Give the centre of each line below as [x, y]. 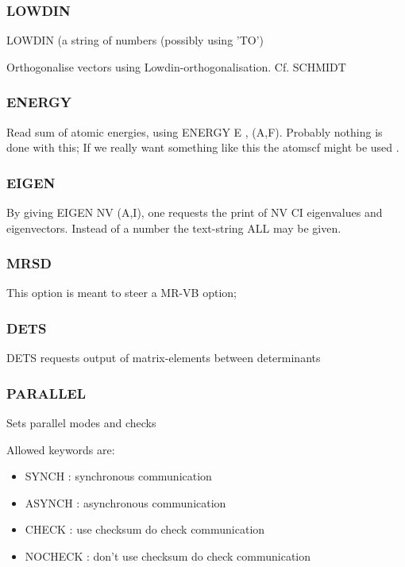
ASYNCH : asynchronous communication [125, 502]
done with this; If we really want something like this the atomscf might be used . [203, 147]
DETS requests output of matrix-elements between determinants [164, 358]
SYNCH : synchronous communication [118, 476]
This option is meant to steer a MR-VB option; [121, 293]
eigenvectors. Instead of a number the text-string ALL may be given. [174, 228]
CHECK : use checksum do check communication [145, 529]
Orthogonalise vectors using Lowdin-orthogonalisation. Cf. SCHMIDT [176, 66]
